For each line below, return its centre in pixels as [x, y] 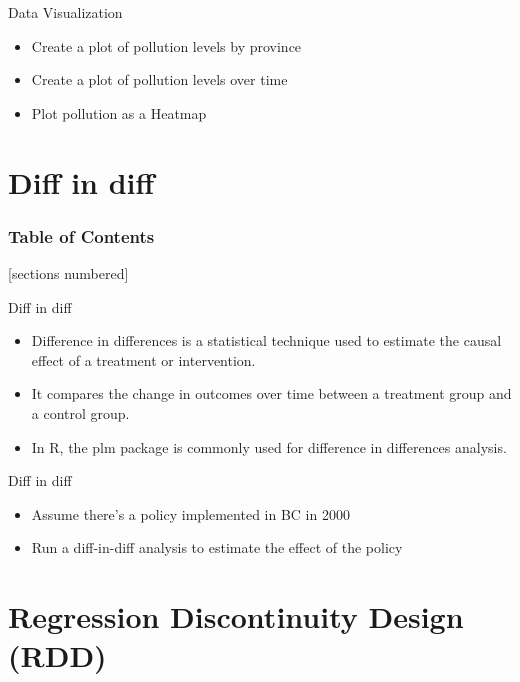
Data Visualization [65, 12]
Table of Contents [81, 235]
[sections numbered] [68, 272]
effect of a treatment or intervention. [143, 359]
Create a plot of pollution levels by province [166, 45]
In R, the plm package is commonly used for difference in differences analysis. [269, 446]
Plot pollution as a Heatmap [119, 112]
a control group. [80, 412]
